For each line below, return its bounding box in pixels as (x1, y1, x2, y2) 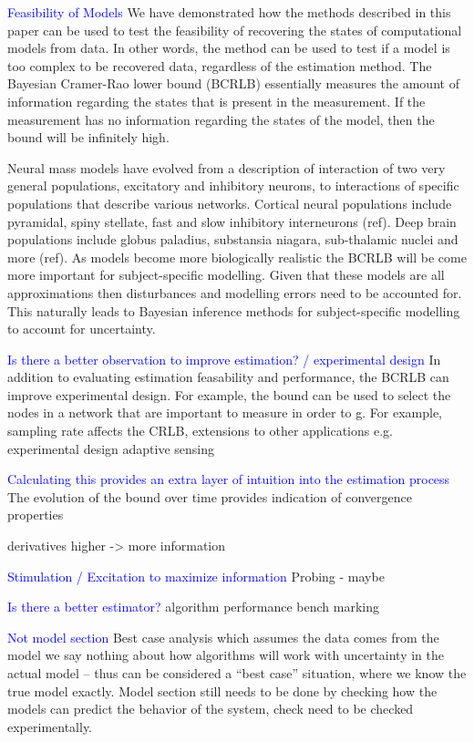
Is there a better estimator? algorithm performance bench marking (7, 597, 379, 616)
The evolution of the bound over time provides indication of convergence (7, 487, 412, 506)
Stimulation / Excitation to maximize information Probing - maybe (7, 566, 385, 585)
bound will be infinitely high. (7, 128, 170, 147)
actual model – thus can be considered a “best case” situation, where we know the (7, 664, 467, 682)
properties (7, 505, 64, 524)
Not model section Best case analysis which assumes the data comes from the (7, 627, 439, 646)
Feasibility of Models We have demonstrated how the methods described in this (7, 3, 451, 21)
